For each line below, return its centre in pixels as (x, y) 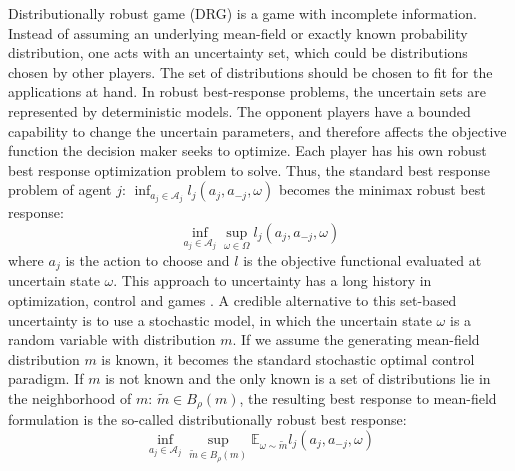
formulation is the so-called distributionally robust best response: (207, 419)
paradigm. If (46, 378)
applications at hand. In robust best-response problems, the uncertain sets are (247, 91)
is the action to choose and (147, 259)
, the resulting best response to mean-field (368, 397)
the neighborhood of (70, 397)
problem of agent (60, 189)
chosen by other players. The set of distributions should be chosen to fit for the (250, 71)
